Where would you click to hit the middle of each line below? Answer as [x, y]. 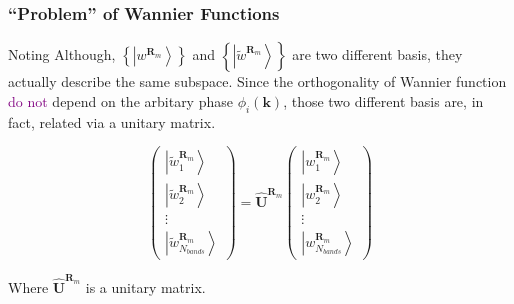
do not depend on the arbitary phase [120, 100]
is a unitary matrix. [145, 287]
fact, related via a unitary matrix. [112, 121]
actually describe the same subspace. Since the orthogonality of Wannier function [257, 81]
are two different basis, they [377, 54]
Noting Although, [62, 54]
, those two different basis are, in [383, 100]
